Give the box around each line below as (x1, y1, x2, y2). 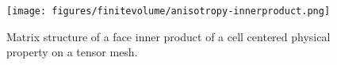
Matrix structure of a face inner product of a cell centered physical (6, 28, 331, 44)
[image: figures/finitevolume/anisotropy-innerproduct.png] (6, 6, 331, 17)
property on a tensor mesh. (6, 44, 138, 60)
